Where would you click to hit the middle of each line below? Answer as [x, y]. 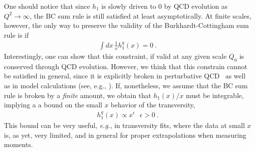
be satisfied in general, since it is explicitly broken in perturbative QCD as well [125, 76]
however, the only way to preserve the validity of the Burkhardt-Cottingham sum [127, 25]
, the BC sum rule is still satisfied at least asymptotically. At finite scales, [141, 15]
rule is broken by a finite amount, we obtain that [78, 95]
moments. [18, 144]
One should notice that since [47, 6]
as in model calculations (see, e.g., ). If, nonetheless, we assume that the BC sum [126, 85]
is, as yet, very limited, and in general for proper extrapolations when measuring [125, 135]
